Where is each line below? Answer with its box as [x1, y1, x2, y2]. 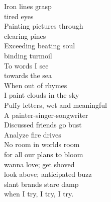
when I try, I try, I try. [4, 188, 74, 199]
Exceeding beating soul [4, 40, 75, 51]
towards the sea [4, 70, 52, 81]
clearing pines [4, 30, 46, 41]
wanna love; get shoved [4, 159, 75, 169]
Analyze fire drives [4, 129, 61, 140]
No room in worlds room [4, 139, 80, 150]
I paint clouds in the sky [4, 90, 79, 100]
